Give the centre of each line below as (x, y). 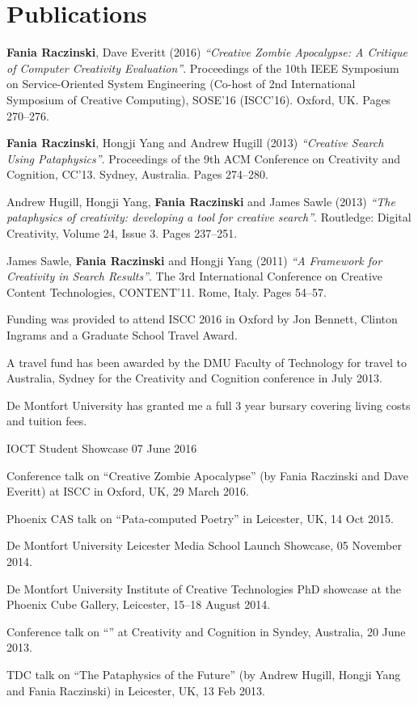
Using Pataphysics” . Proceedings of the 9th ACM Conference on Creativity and (204, 158)
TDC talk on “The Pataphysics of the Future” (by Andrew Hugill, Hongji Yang (204, 674)
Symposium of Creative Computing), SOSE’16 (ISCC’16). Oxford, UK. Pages (199, 99)
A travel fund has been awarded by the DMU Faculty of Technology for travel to (207, 362)
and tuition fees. (47, 421)
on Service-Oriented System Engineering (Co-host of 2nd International (181, 84)
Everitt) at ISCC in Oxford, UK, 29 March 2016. (128, 491)
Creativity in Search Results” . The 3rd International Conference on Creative (195, 276)
